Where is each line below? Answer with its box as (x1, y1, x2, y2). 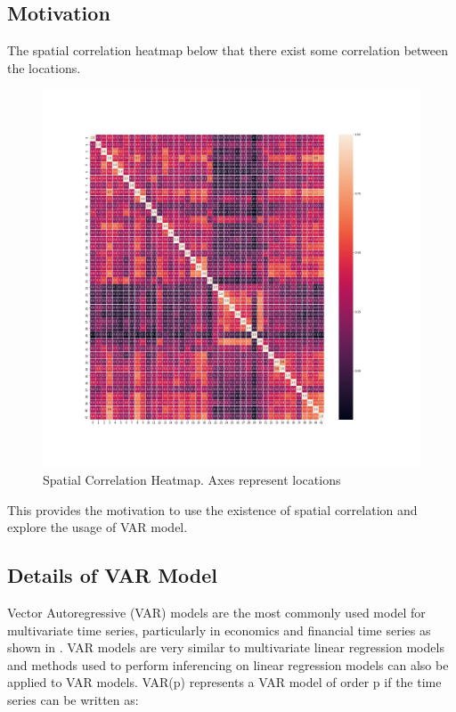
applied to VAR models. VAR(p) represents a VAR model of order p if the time (7, 673, 442, 692)
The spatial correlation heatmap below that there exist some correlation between (7, 41, 449, 60)
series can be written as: (7, 690, 139, 708)
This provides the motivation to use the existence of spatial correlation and (7, 500, 418, 519)
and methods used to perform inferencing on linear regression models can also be (7, 655, 449, 674)
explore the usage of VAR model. (7, 518, 188, 536)
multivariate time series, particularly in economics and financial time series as (7, 620, 431, 639)
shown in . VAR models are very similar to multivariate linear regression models (7, 638, 444, 657)
